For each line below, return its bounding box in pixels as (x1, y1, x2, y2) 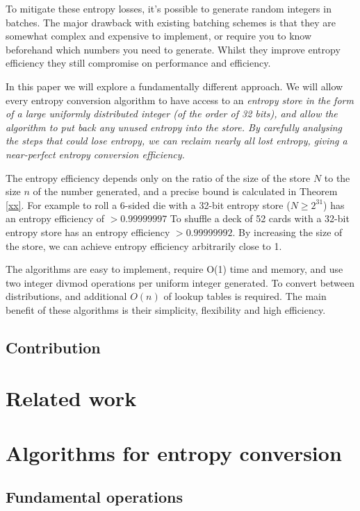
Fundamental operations (6, 486, 183, 508)
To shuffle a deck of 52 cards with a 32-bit (170, 211, 350, 226)
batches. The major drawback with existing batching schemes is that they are (6, 15, 336, 29)
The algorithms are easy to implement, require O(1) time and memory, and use (6, 262, 343, 276)
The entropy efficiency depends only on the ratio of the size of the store (6, 170, 311, 185)
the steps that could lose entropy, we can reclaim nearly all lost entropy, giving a (6, 133, 347, 148)
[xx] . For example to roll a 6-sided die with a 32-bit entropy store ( (6, 197, 291, 212)
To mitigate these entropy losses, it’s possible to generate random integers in (6, 1, 332, 15)
